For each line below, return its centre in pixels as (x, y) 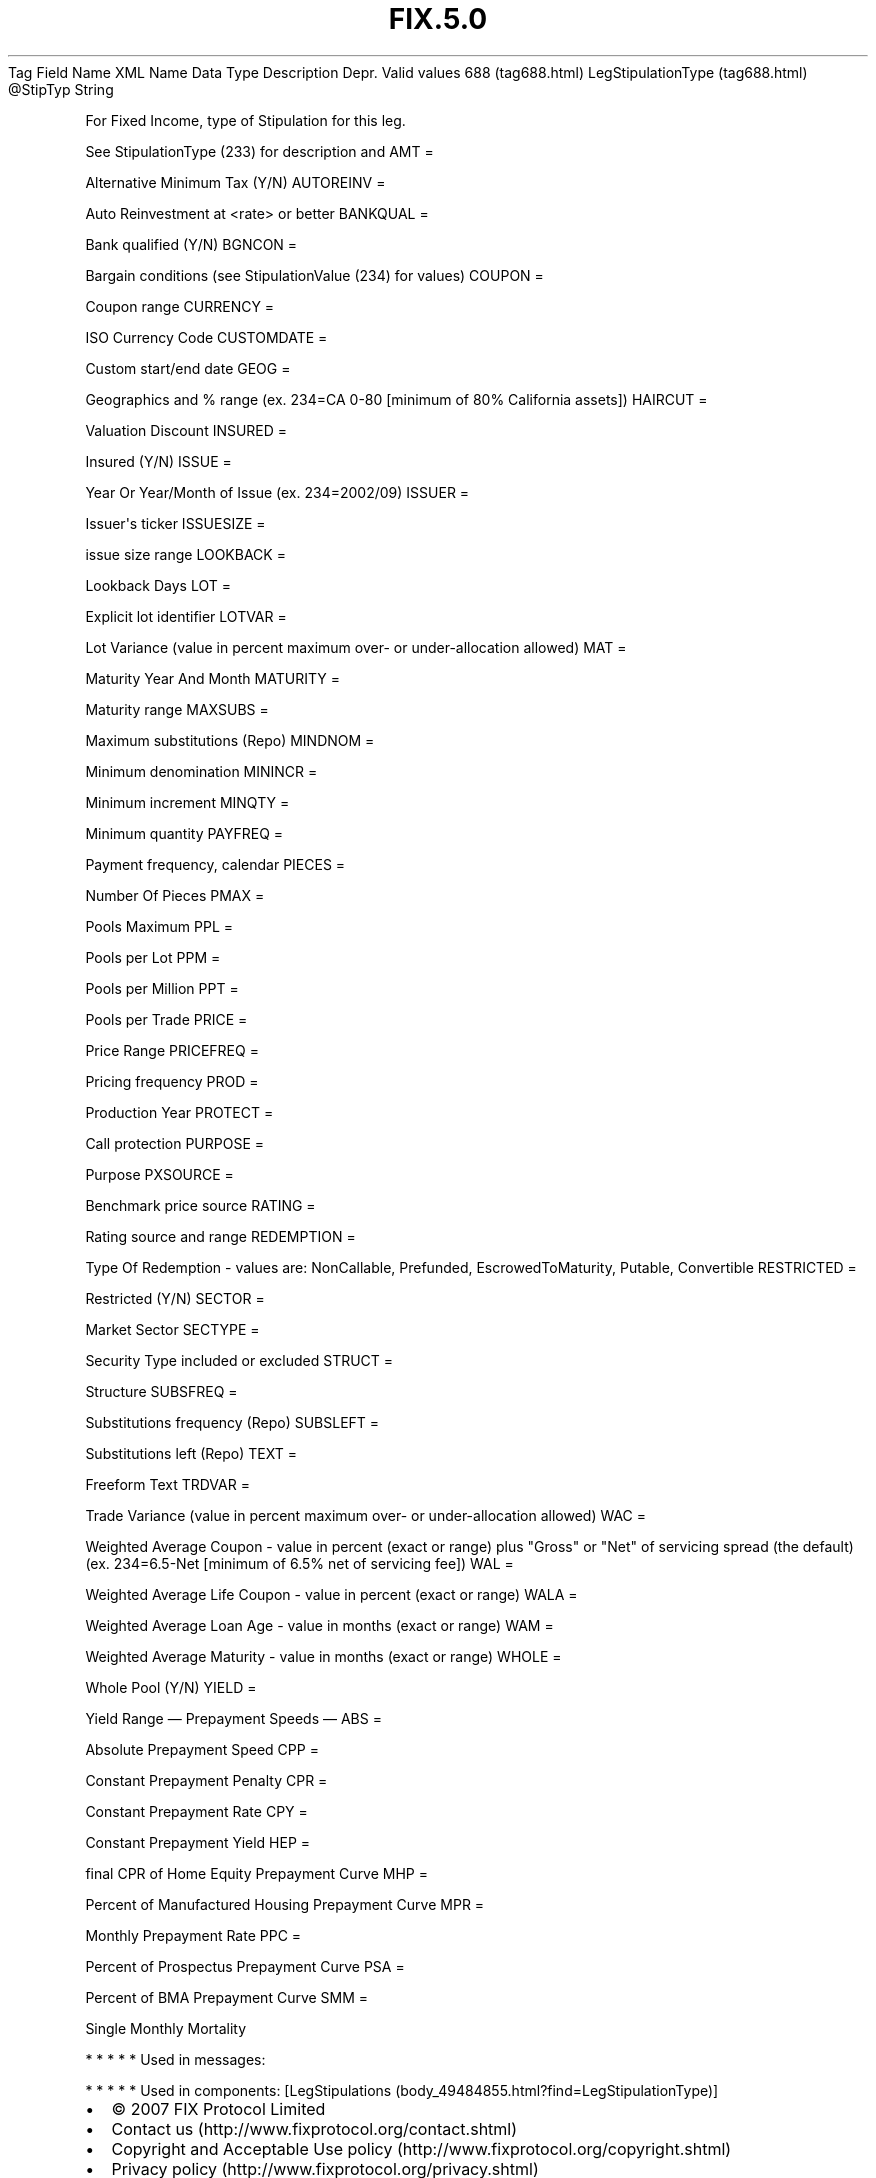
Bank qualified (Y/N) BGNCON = (191, 244)
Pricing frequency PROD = (172, 1081)
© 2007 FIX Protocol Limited (218, 2108)
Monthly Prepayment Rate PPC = (193, 1935)
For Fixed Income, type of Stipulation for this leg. (245, 120)
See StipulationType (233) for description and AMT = (259, 151)
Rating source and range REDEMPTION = (220, 1236)
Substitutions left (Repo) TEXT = (191, 1453)
